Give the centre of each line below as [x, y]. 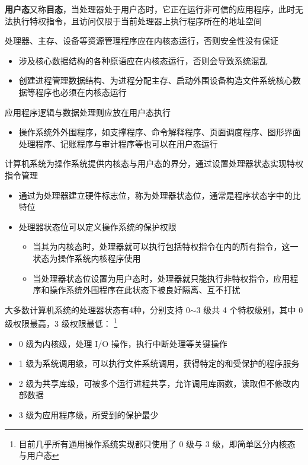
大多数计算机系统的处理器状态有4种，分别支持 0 [97, 309]
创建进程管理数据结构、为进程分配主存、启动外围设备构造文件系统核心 [155, 80]
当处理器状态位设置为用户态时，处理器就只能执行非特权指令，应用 [161, 278]
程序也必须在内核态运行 [81, 92]
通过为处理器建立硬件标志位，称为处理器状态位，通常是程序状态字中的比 [160, 195]
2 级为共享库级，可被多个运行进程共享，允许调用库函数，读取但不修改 [155, 383]
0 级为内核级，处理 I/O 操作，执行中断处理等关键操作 [123, 343]
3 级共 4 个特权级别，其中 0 [250, 309]
